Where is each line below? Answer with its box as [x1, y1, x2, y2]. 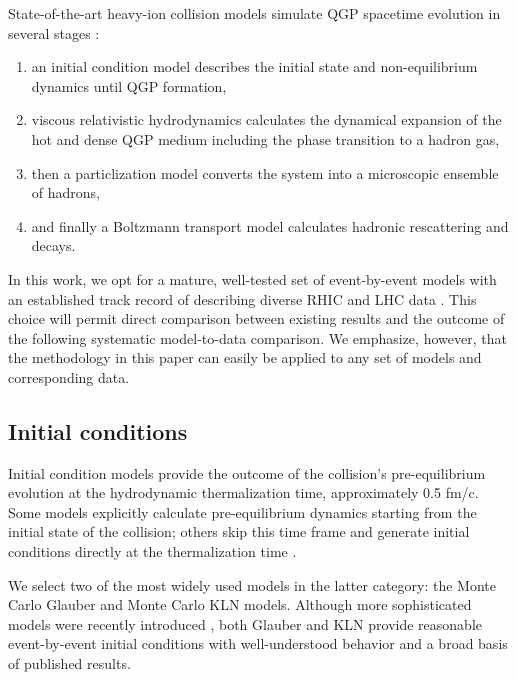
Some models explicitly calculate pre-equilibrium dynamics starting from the [8, 501, 477, 522]
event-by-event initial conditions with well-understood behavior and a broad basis [8, 633, 508, 654]
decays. [31, 235, 76, 256]
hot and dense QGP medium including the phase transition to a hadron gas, [31, 128, 500, 149]
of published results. [8, 653, 131, 674]
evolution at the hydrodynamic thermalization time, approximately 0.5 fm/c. [8, 482, 479, 503]
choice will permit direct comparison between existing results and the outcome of [8, 308, 505, 329]
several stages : [8, 22, 100, 43]
